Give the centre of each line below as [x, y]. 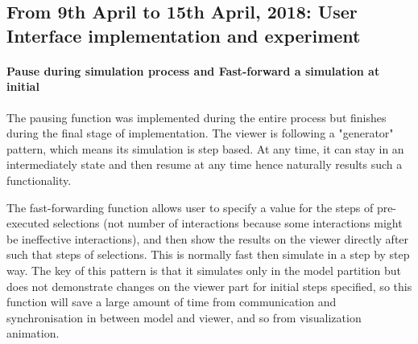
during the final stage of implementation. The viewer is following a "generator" [200, 133]
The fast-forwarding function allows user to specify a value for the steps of [190, 207]
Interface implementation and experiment [184, 35]
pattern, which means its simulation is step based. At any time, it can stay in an [205, 148]
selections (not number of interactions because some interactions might [228, 223]
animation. [33, 333]
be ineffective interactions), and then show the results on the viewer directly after [208, 238]
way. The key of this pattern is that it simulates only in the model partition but [204, 270]
